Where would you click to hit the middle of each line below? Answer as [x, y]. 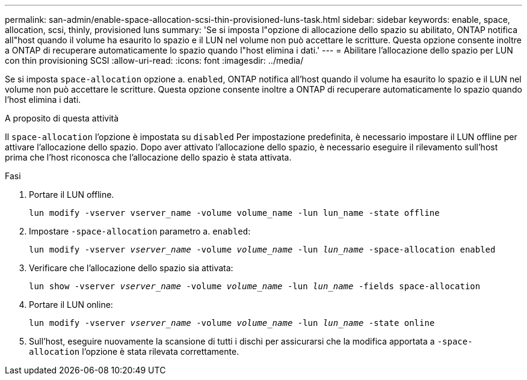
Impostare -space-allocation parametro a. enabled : [140, 231]
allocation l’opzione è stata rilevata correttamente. [134, 351]
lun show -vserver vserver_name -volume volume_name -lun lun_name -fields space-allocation [255, 286]
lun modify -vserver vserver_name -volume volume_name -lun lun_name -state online [232, 323]
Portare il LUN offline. [72, 195]
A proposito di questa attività [62, 118]
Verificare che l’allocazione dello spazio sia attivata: [131, 268]
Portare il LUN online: [71, 305]
